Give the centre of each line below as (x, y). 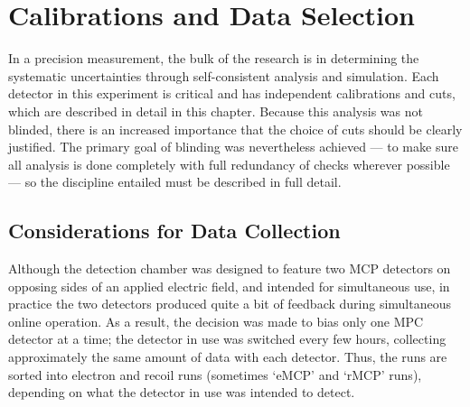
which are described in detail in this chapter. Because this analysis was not (216, 111)
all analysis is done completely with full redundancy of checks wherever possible (229, 164)
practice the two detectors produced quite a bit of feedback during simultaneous (230, 304)
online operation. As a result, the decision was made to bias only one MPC (216, 321)
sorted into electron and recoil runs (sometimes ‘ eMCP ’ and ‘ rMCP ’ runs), (215, 374)
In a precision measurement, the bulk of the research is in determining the (214, 58)
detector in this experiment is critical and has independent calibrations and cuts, (232, 93)
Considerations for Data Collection (174, 231)
